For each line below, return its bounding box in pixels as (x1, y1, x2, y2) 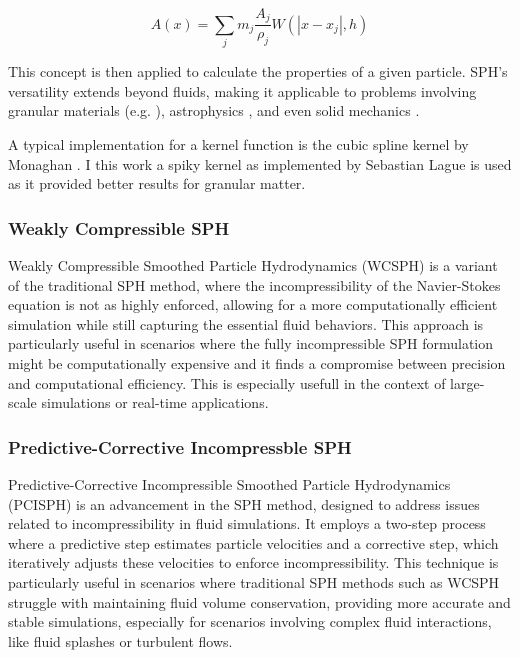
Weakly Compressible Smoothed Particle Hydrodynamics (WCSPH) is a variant (8, 255, 498, 275)
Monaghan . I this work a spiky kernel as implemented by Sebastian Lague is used (8, 153, 512, 174)
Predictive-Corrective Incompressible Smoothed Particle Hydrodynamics (8, 473, 451, 494)
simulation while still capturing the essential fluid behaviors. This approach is (8, 313, 484, 334)
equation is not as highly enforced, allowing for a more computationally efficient (8, 294, 498, 315)
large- (450, 372, 485, 393)
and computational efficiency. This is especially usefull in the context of (8, 372, 446, 393)
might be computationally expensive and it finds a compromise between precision (8, 352, 506, 373)
